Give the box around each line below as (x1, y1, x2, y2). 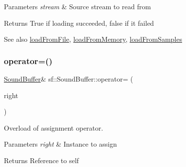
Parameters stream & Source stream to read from (4, 1, 151, 11)
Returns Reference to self (4, 155, 79, 165)
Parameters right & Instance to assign (4, 139, 117, 149)
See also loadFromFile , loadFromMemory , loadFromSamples (4, 34, 182, 44)
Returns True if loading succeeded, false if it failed (4, 17, 154, 28)
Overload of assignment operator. (4, 122, 103, 133)
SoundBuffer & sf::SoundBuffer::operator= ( (4, 74, 133, 83)
